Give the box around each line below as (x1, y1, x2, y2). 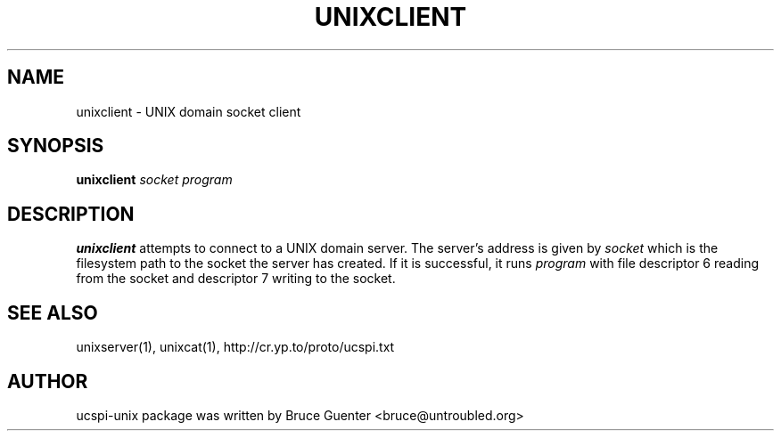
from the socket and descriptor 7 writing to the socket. (76, 271, 396, 287)
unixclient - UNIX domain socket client (76, 103, 301, 119)
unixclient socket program (76, 172, 233, 188)
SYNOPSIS (7, 134, 104, 158)
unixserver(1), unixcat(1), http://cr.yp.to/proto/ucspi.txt (76, 339, 395, 355)
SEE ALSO (7, 301, 98, 324)
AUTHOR (7, 369, 88, 393)
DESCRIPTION (7, 202, 135, 225)
